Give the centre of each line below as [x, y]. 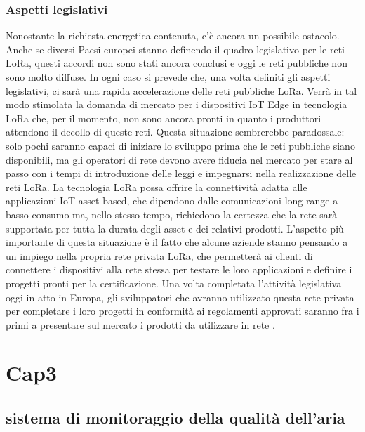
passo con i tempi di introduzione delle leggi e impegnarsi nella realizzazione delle [181, 173]
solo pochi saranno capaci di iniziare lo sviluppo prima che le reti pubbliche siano [180, 145]
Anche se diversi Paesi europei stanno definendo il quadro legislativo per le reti [175, 49]
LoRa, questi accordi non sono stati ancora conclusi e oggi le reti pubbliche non [177, 63]
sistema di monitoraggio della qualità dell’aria [175, 418]
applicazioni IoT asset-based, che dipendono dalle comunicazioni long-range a [172, 201]
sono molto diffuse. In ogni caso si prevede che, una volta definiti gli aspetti [168, 77]
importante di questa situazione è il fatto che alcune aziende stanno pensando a [177, 242]
